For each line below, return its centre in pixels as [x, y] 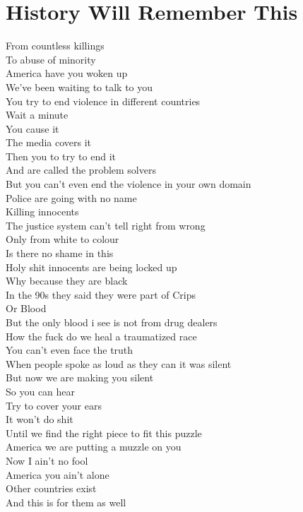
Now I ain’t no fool [47, 460]
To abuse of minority [51, 59]
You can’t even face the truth [70, 350]
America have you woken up [67, 73]
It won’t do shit [40, 419]
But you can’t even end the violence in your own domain [129, 184]
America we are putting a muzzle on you [94, 447]
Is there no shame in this [60, 253]
